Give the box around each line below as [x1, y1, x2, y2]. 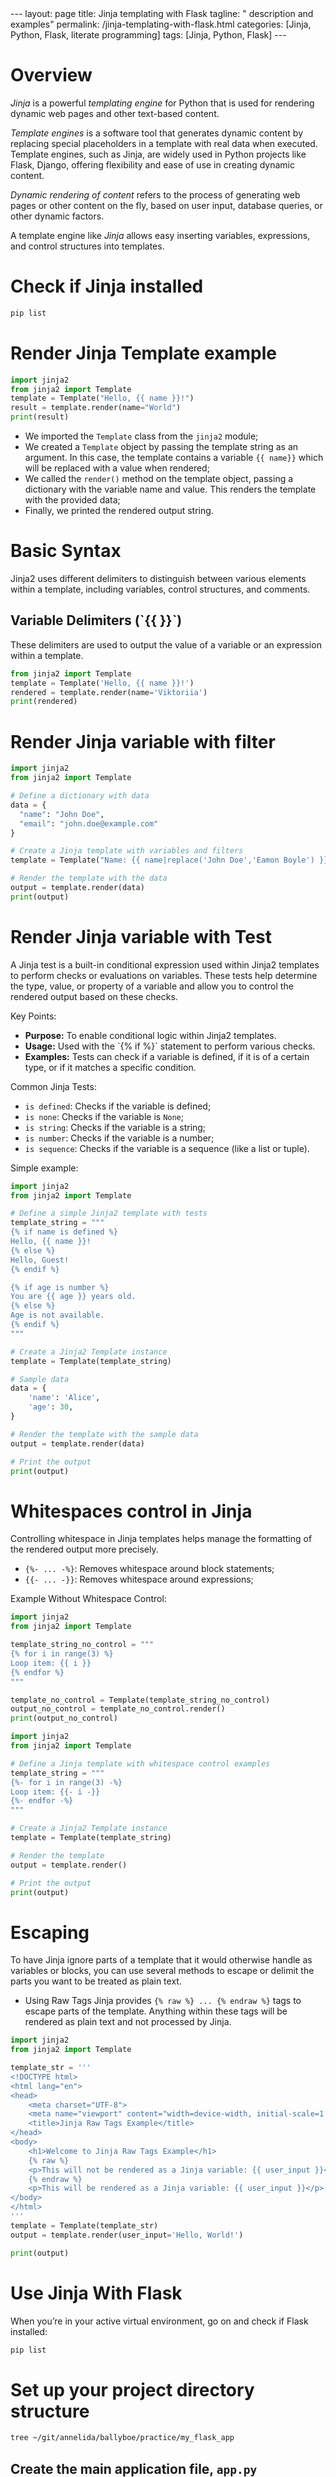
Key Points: [10, 1010, 57, 1022]
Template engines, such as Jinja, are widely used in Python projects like [10, 148, 307, 160]
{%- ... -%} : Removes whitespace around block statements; [24, 1563, 275, 1575]
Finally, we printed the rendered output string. [24, 505, 214, 517]
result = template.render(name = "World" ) [10, 403, 182, 413]
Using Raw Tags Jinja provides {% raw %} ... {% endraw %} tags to [24, 1995, 302, 2007]
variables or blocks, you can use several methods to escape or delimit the [10, 1965, 315, 1977]
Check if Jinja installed [10, 275, 204, 298]
